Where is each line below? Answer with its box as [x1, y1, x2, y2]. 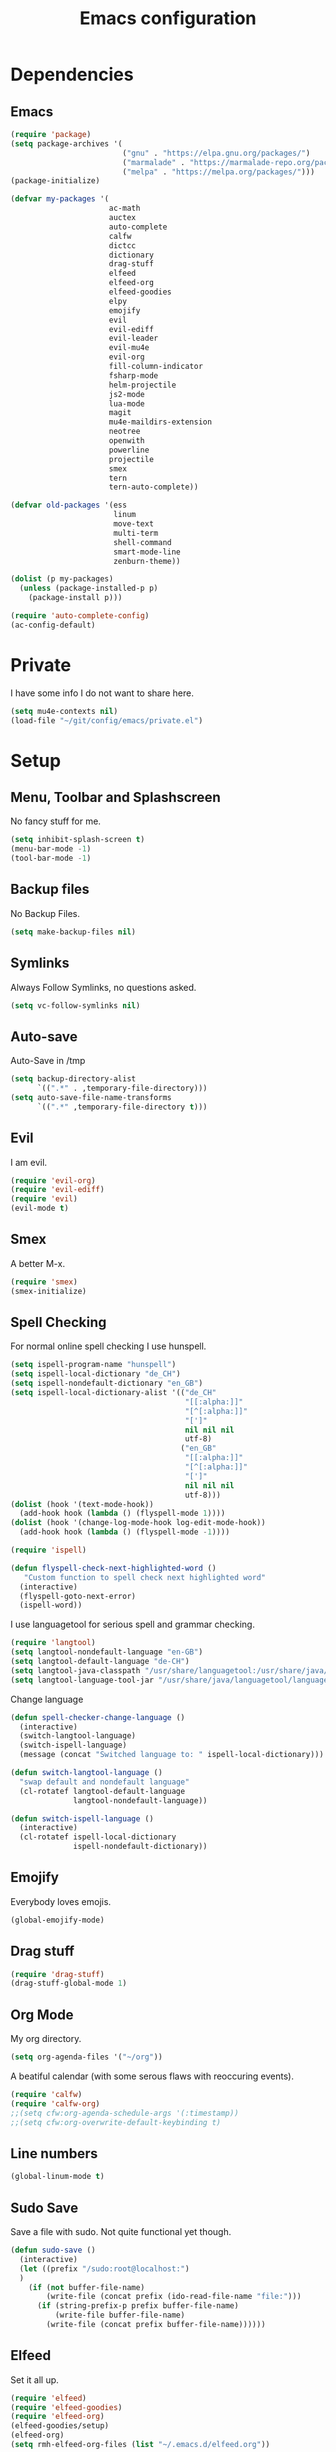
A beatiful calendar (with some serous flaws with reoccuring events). [10, 2070, 295, 2082]
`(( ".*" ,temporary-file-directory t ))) [36, 1102, 208, 1112]
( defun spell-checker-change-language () [10, 1712, 186, 1722]
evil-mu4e [108, 343, 150, 353]
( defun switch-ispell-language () [10, 1813, 155, 1824]
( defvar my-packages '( [10, 194, 110, 204]
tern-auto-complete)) [108, 482, 199, 492]
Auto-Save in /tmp [10, 1055, 86, 1067]
